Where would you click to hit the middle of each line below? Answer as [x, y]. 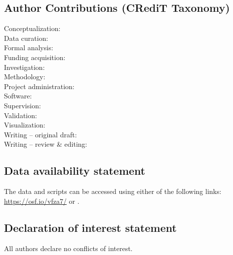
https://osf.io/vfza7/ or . [42, 201]
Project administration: [39, 86]
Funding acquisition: [35, 57]
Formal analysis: [29, 48]
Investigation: [24, 67]
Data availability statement [75, 171]
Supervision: [22, 105]
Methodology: [25, 77]
